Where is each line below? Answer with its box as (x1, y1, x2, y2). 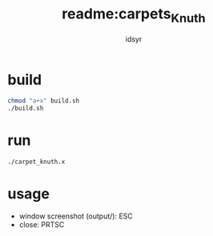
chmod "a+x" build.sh (7, 97, 80, 105)
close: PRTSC (18, 219, 65, 229)
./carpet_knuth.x (7, 158, 66, 166)
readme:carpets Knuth (62, 5, 206, 26)
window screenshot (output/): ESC (18, 211, 134, 221)
